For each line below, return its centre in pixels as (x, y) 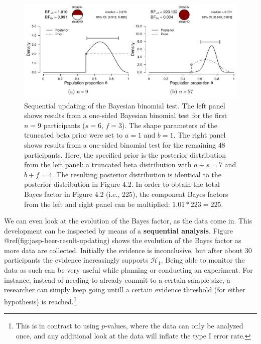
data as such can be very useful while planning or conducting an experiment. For (128, 270)
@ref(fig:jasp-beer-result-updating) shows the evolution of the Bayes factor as (123, 240)
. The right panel (200, 135)
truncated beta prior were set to (74, 135)
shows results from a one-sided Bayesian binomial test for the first (126, 115)
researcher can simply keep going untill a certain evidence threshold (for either (125, 290)
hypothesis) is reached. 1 (40, 300)
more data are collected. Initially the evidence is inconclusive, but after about (123, 250)
